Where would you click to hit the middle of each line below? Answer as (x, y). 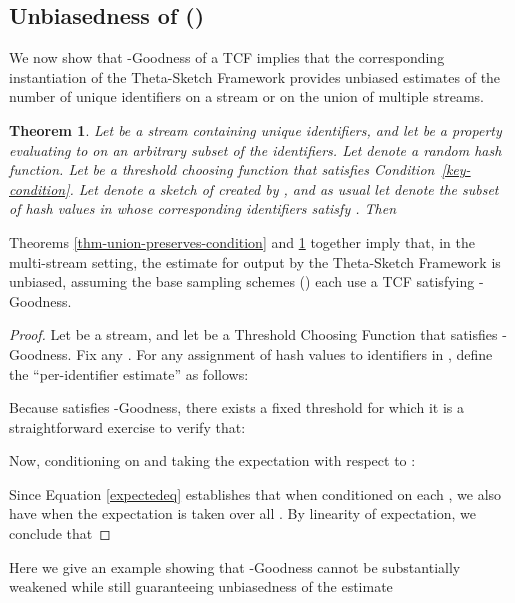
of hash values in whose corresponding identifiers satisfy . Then (203, 208)
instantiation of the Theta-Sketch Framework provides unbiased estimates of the (255, 76)
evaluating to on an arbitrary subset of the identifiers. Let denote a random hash (255, 149)
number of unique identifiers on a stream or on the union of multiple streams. (246, 96)
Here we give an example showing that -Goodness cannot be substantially (235, 566)
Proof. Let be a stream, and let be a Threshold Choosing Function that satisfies (253, 334)
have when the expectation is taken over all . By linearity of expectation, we (242, 513)
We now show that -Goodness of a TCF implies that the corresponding (227, 57)
